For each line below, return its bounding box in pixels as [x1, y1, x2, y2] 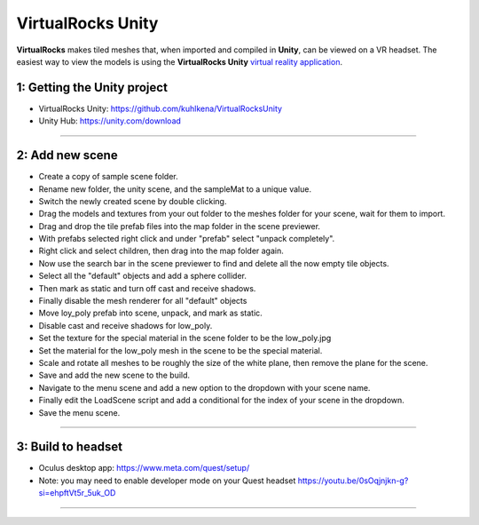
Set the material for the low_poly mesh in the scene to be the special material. [38, 345, 323, 355]
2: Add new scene [16, 147, 119, 163]
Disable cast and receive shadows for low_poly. [38, 320, 213, 330]
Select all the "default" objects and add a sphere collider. [38, 271, 247, 282]
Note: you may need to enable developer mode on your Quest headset [38, 475, 296, 486]
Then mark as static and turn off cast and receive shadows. [38, 282, 256, 293]
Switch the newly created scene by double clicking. [38, 195, 227, 206]
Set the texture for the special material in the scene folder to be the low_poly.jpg [38, 333, 332, 344]
